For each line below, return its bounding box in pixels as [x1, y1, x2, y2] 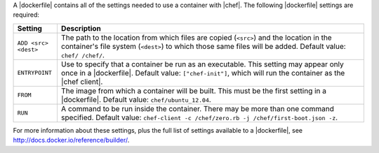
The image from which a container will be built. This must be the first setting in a [60, 86, 326, 96]
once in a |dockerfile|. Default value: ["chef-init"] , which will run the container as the [60, 68, 345, 78]
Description [60, 23, 102, 33]
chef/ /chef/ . [60, 50, 105, 59]
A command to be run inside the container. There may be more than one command [60, 103, 335, 113]
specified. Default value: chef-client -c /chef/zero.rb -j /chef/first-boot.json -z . [60, 112, 338, 122]
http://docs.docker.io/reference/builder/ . [13, 136, 130, 145]
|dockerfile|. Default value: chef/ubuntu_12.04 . [60, 94, 212, 104]
